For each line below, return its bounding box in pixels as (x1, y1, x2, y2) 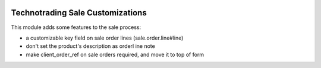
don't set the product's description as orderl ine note (26, 43, 156, 50)
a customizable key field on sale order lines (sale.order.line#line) (26, 34, 184, 41)
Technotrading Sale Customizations (11, 8, 147, 18)
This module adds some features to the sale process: (11, 24, 141, 31)
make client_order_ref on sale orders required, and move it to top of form (26, 51, 204, 58)
